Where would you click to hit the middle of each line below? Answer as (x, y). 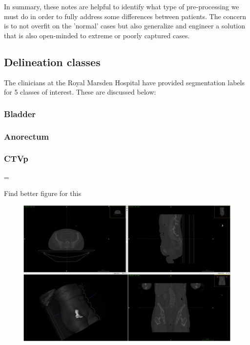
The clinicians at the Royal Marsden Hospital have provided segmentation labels (124, 82)
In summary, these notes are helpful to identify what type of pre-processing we (122, 6)
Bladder (20, 113)
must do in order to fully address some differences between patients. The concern (125, 16)
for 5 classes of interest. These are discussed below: (80, 92)
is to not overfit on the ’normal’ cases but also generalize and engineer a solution (125, 26)
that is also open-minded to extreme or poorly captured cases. (97, 35)
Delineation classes (52, 62)
